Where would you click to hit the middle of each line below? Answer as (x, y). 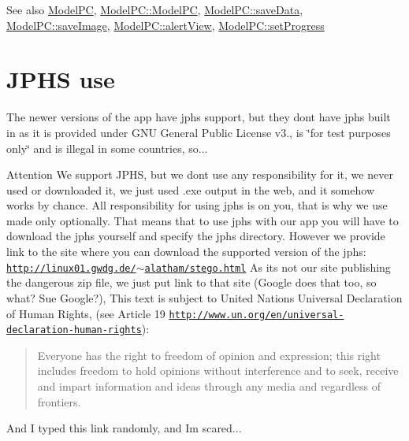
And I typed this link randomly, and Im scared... (124, 428)
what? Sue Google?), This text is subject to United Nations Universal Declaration (204, 297)
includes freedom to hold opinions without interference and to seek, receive (218, 371)
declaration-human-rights (74, 330)
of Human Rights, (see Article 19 (86, 313)
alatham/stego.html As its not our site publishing (268, 267)
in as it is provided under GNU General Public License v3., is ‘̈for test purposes (199, 132)
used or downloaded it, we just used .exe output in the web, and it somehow (190, 189)
